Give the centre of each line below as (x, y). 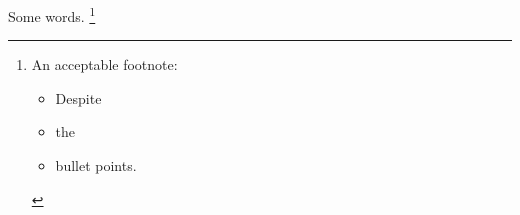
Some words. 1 (52, 14)
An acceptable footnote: (104, 64)
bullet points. (96, 165)
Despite (78, 97)
